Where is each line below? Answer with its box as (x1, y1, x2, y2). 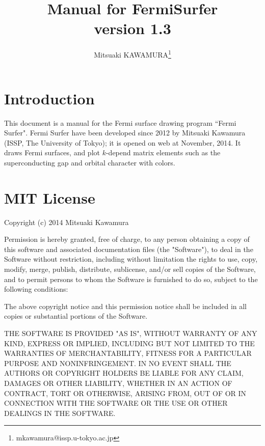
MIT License (4, 187, 95, 208)
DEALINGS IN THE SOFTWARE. (4, 407, 116, 418)
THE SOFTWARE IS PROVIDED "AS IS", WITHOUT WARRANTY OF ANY (4, 327, 257, 338)
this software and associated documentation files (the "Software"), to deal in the (4, 243, 253, 254)
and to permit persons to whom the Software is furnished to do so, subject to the (4, 273, 258, 284)
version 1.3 (94, 18, 171, 39)
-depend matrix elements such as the (105, 147, 221, 158)
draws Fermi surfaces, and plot (4, 147, 100, 158)
